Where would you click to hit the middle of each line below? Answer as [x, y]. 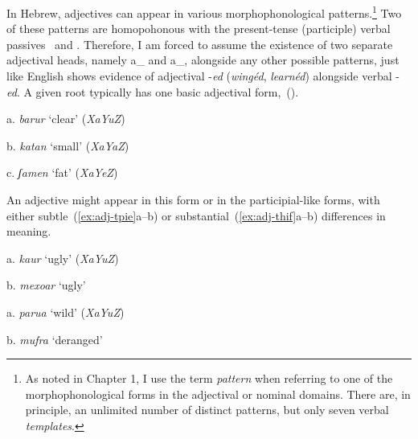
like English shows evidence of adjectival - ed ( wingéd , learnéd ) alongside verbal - [203, 76]
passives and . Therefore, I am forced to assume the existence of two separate [200, 44]
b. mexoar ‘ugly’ [46, 285]
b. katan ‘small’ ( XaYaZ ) [68, 145]
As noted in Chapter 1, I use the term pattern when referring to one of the [209, 378]
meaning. [29, 231]
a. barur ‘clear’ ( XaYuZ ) [66, 119]
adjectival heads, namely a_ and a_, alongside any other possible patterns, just [203, 60]
